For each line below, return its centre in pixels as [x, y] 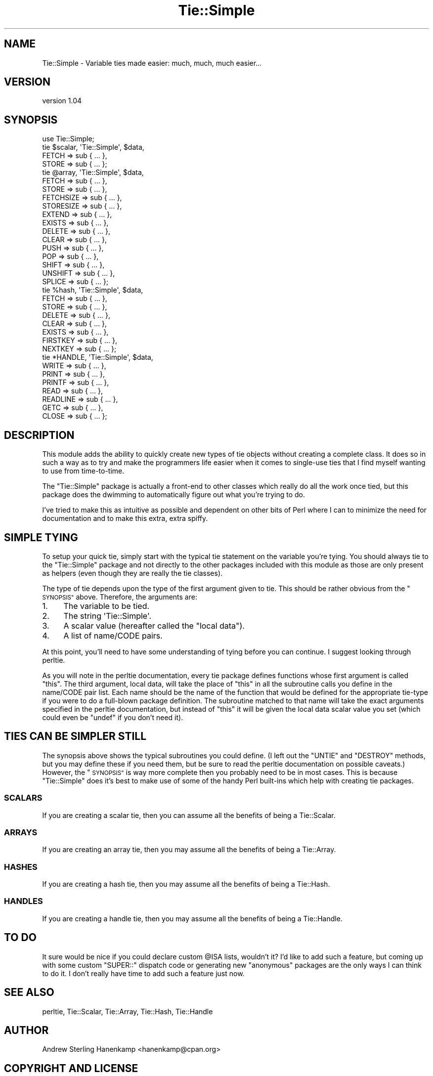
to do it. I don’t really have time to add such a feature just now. [143, 973]
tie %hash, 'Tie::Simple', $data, [93, 290]
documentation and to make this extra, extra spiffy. [125, 518]
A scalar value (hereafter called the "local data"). [154, 625]
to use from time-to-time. [83, 471]
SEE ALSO [29, 992]
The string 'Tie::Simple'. [108, 616]
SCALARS [23, 798]
